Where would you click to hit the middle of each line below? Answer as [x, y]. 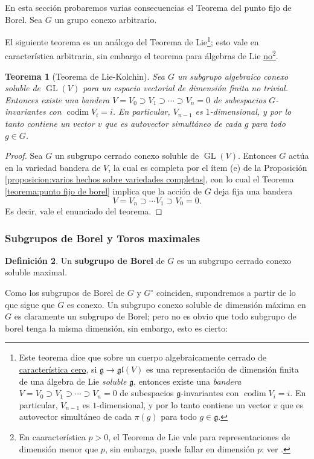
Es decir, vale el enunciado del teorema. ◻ [84, 211]
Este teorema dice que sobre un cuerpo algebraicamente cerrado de [143, 357]
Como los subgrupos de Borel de [65, 293]
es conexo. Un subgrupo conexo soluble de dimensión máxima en [186, 304]
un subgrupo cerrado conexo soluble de [127, 156]
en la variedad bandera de [53, 167]
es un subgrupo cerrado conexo [234, 260]
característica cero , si [58, 369]
